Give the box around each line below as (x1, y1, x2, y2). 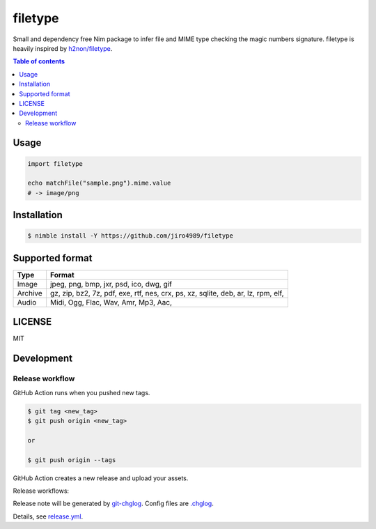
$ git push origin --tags (27, 456, 116, 463)
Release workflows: (13, 486, 70, 495)
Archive (17, 288, 43, 298)
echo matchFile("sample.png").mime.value (27, 179, 171, 187)
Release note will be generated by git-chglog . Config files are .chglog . (13, 499, 214, 508)
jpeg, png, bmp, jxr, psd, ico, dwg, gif (49, 279, 173, 289)
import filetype (27, 160, 84, 167)
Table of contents (13, 57, 65, 66)
